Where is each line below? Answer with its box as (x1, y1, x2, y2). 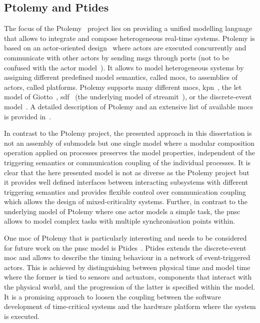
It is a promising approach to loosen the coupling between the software (4, 291, 221, 302)
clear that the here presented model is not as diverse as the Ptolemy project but (4, 167, 249, 177)
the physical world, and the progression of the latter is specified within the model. (4, 282, 255, 292)
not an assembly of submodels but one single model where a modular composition (4, 137, 255, 148)
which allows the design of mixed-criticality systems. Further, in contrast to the (4, 196, 247, 207)
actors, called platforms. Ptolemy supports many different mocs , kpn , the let (4, 81, 242, 92)
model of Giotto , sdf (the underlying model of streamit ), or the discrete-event (4, 91, 252, 102)
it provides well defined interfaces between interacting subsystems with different (4, 177, 248, 187)
